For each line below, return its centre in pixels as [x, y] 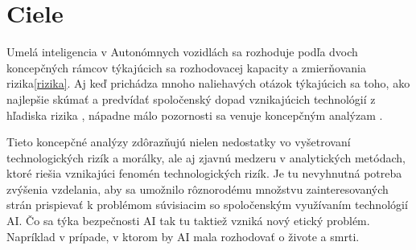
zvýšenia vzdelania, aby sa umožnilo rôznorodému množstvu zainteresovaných [198, 189]
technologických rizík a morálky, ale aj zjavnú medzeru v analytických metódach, [206, 157]
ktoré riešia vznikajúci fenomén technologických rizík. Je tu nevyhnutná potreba [204, 173]
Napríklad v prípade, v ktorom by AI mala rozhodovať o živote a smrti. [183, 236]
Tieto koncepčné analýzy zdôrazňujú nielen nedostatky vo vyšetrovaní [179, 142]
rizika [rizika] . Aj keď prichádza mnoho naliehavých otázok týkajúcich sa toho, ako [208, 83]
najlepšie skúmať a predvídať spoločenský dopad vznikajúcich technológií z [191, 98]
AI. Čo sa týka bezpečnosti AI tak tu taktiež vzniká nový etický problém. [188, 221]
